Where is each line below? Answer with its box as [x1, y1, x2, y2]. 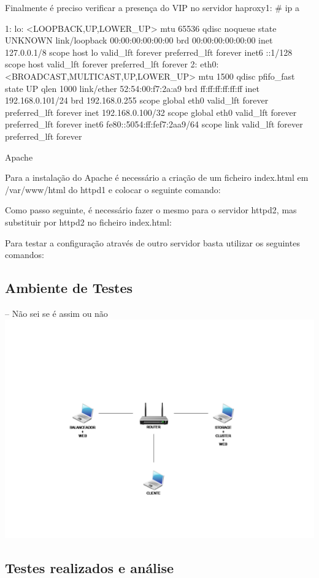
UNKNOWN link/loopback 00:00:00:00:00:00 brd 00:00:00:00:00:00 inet [5, 34, 273, 47]
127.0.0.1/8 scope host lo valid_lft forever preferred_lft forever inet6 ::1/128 [5, 45, 293, 58]
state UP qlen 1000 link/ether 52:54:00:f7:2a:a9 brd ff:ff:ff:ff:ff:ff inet [5, 82, 259, 94]
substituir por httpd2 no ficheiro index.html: [5, 215, 172, 228]
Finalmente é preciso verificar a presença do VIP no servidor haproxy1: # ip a [5, 1, 299, 13]
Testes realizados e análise [5, 558, 174, 577]
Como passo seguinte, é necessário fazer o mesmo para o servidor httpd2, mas [5, 203, 297, 216]
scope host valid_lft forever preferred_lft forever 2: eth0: [5, 58, 219, 70]
